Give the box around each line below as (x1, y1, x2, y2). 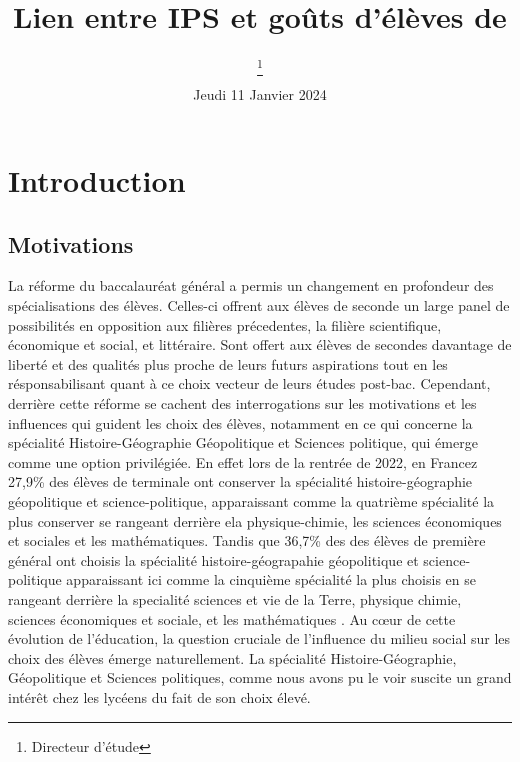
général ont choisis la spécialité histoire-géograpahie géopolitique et (8, 549, 419, 570)
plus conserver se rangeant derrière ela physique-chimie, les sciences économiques (8, 510, 502, 531)
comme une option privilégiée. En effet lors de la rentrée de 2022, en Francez (8, 451, 478, 472)
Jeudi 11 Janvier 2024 (193, 84, 327, 105)
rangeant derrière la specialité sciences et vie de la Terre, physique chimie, (8, 588, 462, 609)
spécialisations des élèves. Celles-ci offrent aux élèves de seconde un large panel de (8, 295, 510, 316)
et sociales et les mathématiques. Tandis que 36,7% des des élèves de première (8, 530, 486, 551)
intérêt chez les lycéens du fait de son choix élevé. (8, 686, 311, 707)
